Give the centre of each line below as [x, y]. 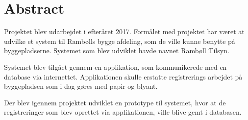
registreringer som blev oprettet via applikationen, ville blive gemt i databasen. [123, 112]
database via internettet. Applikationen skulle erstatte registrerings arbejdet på [123, 76]
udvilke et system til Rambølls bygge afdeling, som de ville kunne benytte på [120, 41]
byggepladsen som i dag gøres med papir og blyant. [81, 86]
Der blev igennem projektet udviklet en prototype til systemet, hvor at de [115, 102]
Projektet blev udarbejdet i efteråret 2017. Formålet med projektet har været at [124, 31]
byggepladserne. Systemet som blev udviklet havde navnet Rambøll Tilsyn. [117, 50]
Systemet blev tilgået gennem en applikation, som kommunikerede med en [115, 67]
